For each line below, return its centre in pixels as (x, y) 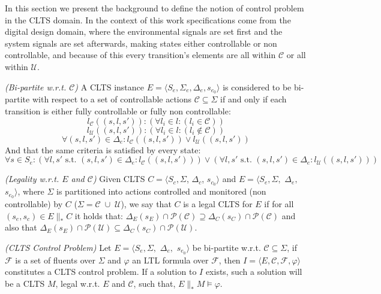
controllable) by (34, 203)
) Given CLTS (119, 179)
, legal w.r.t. (78, 283)
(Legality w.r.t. (32, 179)
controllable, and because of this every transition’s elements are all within (140, 55)
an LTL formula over (170, 260)
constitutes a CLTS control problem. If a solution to (101, 272)
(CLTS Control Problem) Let (58, 247)
